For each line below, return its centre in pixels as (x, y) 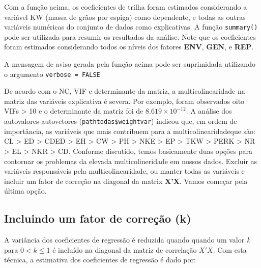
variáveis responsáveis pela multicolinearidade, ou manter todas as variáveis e (124, 171)
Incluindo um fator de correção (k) (98, 218)
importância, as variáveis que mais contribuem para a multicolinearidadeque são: (130, 131)
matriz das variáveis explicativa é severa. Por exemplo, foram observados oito (124, 101)
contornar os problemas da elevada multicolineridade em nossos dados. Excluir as (131, 161)
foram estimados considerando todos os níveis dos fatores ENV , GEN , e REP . (129, 47)
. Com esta (230, 249)
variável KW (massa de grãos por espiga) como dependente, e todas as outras (125, 17)
